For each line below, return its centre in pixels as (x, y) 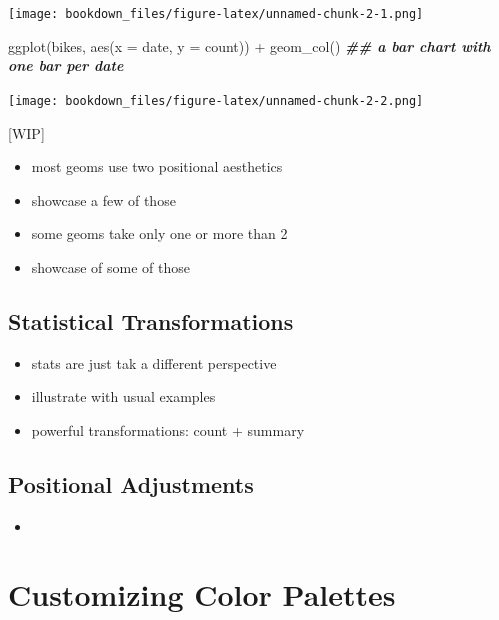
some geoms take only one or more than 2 (159, 233)
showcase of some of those (110, 266)
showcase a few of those (103, 199)
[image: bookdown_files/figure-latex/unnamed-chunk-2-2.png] (216, 100)
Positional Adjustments (131, 483)
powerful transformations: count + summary (168, 429)
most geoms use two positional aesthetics (157, 166)
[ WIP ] (26, 132)
